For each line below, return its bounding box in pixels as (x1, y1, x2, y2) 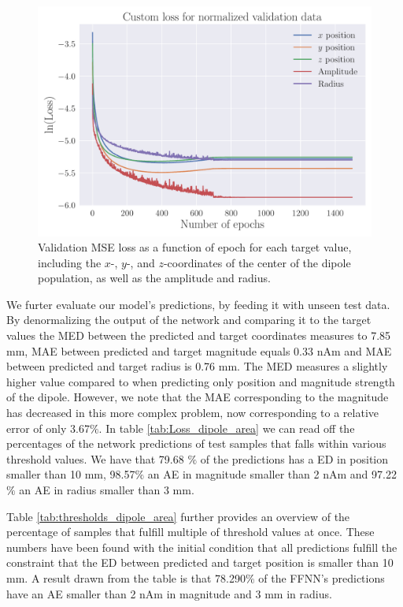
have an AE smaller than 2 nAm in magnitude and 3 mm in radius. (6, 585, 332, 601)
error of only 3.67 (6, 419, 90, 436)
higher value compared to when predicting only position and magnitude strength (6, 373, 395, 389)
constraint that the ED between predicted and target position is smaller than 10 (6, 554, 394, 571)
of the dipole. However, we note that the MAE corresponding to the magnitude (6, 389, 389, 405)
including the (38, 254, 102, 270)
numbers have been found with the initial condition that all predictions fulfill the (6, 538, 397, 555)
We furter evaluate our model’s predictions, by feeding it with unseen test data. (6, 296, 390, 312)
